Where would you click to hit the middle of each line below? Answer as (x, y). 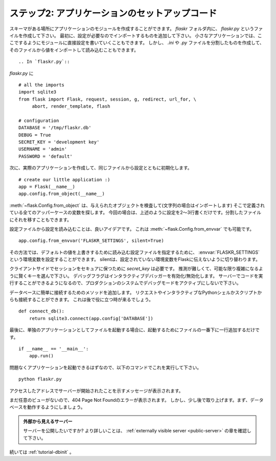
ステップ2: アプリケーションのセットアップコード (113, 13)
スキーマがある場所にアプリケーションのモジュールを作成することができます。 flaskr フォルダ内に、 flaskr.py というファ (136, 29)
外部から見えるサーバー (48, 421)
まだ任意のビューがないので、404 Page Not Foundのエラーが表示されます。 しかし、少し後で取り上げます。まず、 (130, 400)
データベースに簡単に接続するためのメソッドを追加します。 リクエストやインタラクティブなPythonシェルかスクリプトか (136, 292)
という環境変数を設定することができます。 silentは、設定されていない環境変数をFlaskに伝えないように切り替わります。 (135, 259)
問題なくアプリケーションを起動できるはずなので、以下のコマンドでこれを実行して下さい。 (106, 367)
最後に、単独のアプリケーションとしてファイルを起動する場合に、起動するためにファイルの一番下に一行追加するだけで (135, 330)
